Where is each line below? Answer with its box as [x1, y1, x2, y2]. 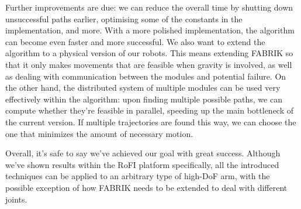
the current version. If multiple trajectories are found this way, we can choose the [5, 115, 296, 128]
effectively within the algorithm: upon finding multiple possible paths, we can [5, 92, 282, 105]
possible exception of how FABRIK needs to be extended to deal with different [5, 181, 288, 193]
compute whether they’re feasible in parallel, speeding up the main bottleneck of [5, 104, 294, 117]
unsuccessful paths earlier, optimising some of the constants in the [5, 12, 243, 25]
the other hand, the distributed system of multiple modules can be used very [5, 81, 281, 94]
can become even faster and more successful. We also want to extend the [5, 35, 265, 47]
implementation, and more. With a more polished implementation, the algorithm [5, 24, 295, 36]
